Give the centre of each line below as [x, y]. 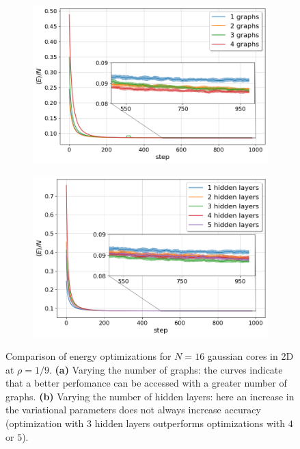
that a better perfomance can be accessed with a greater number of [146, 383]
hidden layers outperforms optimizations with [190, 423]
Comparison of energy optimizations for [88, 355]
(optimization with [45, 423]
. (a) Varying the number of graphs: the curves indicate [166, 369]
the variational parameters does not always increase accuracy [133, 410]
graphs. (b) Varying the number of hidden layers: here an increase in [150, 396]
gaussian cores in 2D [250, 355]
